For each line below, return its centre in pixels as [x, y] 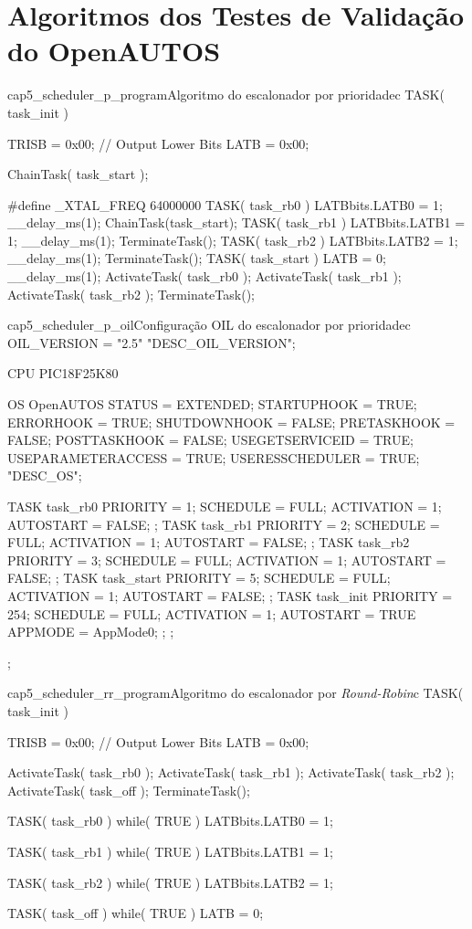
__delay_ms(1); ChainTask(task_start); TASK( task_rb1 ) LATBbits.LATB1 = [236, 222]
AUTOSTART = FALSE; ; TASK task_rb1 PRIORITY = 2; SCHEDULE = [224, 524]
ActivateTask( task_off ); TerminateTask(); [129, 790]
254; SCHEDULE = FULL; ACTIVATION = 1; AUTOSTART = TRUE [212, 613]
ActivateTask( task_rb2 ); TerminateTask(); [131, 294]
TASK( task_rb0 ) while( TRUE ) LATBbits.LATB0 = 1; [170, 821]
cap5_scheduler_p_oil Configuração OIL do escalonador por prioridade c [209, 325]
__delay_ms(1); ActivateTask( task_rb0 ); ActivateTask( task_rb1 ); [205, 276]
